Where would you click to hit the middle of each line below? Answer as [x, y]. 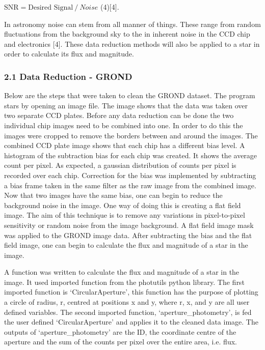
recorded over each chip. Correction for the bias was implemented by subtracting [130, 175]
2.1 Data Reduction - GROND [68, 76]
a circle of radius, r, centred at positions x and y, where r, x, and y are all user [127, 302]
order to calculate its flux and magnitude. [69, 54]
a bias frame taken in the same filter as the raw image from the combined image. [130, 185]
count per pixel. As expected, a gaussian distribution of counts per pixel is [120, 165]
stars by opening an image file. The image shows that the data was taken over [126, 105]
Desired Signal [51, 8]
